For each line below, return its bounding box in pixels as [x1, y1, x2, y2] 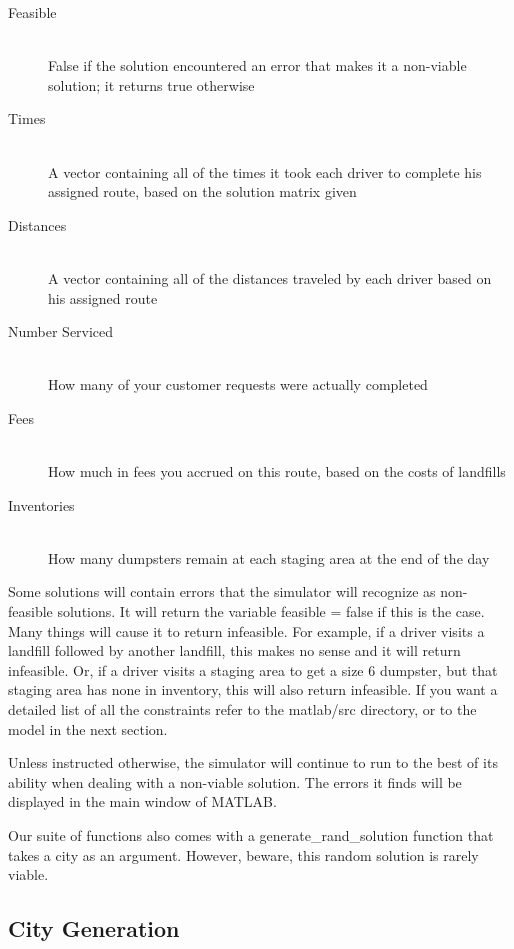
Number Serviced [8, 321, 114, 342]
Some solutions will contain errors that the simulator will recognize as [8, 581, 436, 602]
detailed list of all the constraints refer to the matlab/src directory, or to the [8, 699, 477, 720]
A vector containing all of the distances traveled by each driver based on [48, 267, 492, 288]
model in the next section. [8, 718, 168, 739]
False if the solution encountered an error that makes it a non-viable [48, 55, 467, 76]
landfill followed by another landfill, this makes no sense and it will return [8, 640, 461, 661]
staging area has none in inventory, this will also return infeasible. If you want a [8, 679, 498, 700]
